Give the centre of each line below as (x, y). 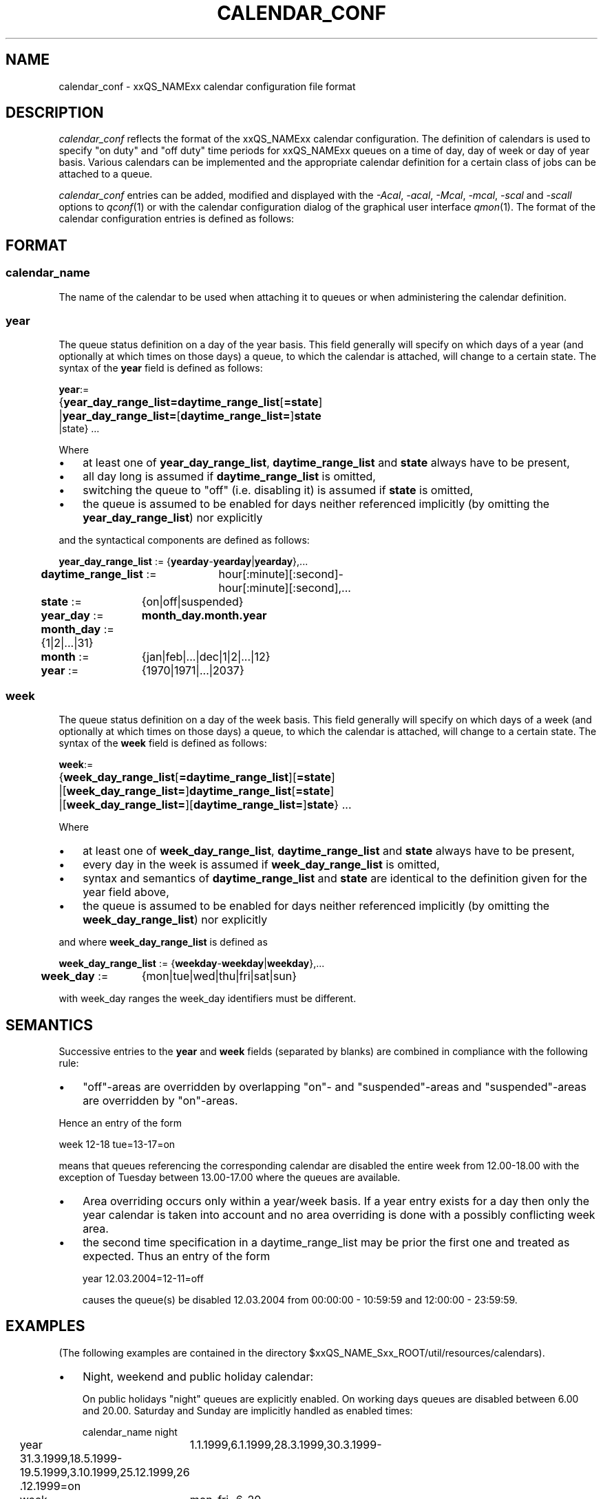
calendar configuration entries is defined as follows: (177, 219)
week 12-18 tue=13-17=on (117, 1144)
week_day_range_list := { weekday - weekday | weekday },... (192, 964)
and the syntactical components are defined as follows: (184, 540)
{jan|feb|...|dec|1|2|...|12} (206, 657)
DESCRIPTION (55, 113)
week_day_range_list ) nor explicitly (175, 920)
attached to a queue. (106, 174)
